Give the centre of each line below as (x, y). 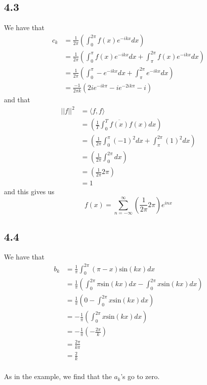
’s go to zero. (140, 376)
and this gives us (29, 192)
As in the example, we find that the (58, 376)
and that (17, 99)
